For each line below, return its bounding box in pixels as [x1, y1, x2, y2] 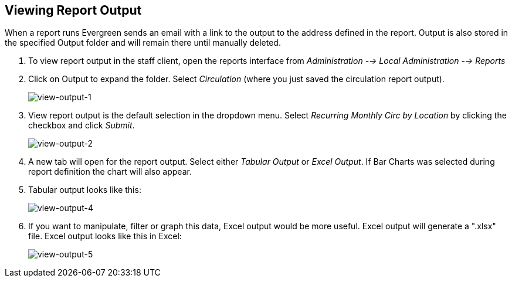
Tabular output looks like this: [28, 185, 141, 195]
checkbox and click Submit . [28, 120, 135, 131]
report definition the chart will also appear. [28, 167, 192, 177]
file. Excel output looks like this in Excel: [28, 231, 182, 242]
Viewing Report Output [5, 3, 142, 18]
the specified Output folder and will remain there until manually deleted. [5, 38, 281, 48]
